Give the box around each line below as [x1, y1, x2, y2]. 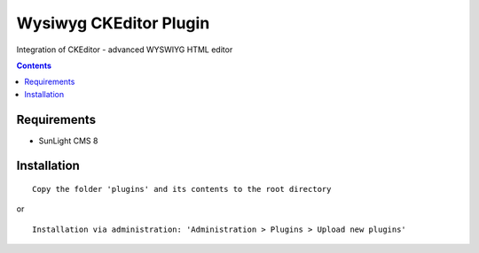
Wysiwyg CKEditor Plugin [16, 13, 210, 33]
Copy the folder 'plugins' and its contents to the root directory [32, 184, 332, 195]
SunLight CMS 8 [38, 135, 98, 146]
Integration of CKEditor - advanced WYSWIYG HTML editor [16, 44, 233, 55]
